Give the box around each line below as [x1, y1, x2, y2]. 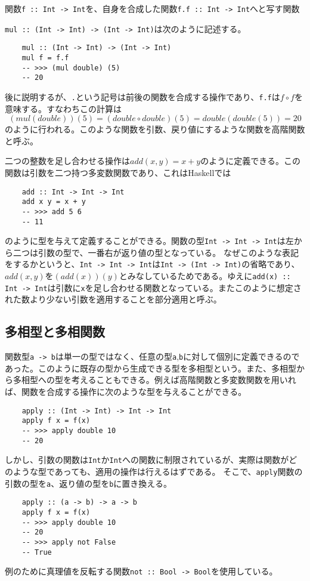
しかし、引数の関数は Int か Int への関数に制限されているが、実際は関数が [5, 453, 289, 466]
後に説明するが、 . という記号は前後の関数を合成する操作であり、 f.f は [5, 90, 280, 103]
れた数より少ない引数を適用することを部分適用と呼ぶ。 [5, 293, 222, 305]
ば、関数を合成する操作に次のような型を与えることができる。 [5, 385, 247, 398]
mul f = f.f [21, 53, 69, 62]
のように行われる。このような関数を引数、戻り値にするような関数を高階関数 [5, 123, 305, 135]
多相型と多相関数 [5, 322, 105, 341]
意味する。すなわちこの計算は [5, 102, 122, 115]
